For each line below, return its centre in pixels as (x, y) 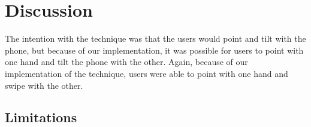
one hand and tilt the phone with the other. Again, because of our (126, 62)
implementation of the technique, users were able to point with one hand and (147, 73)
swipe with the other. (44, 85)
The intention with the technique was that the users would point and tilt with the (155, 38)
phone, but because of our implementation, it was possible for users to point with (154, 50)
